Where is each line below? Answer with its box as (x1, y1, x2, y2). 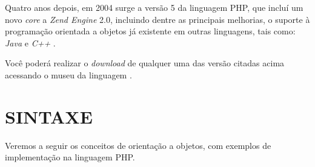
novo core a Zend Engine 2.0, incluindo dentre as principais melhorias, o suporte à (5, 13, 310, 25)
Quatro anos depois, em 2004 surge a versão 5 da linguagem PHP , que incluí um (5, 1, 303, 13)
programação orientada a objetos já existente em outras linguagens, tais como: (5, 25, 296, 37)
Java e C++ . (5, 36, 56, 49)
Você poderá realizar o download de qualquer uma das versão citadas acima (5, 57, 285, 69)
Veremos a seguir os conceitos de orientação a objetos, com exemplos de (5, 139, 271, 151)
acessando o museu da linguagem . (5, 68, 132, 81)
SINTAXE (5, 104, 93, 128)
